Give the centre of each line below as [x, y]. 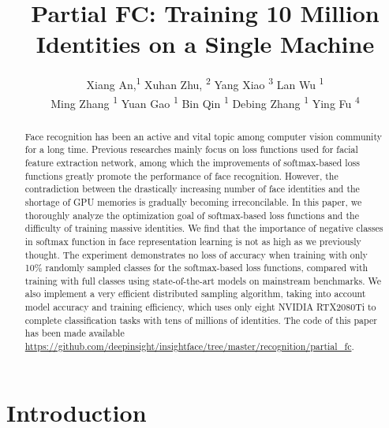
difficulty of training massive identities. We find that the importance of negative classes [204, 228]
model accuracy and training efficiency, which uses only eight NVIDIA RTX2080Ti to [200, 307]
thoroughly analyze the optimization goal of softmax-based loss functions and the [192, 215]
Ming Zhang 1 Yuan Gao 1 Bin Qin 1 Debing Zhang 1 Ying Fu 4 [205, 102]
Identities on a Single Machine [205, 44]
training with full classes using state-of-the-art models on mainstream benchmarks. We [203, 280]
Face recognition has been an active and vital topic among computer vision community [203, 136]
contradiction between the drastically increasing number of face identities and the [192, 189]
